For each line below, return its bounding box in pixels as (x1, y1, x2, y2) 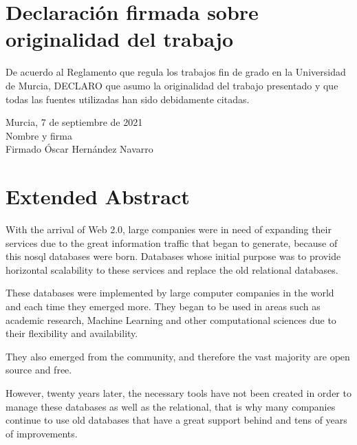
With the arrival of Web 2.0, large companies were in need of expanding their (6, 222, 332, 236)
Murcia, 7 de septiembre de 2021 (6, 115, 143, 129)
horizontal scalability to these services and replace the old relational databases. (6, 262, 338, 276)
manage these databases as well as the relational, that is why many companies (6, 399, 336, 413)
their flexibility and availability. (6, 326, 138, 340)
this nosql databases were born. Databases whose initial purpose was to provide (6, 249, 341, 263)
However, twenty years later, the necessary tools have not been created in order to (6, 385, 351, 400)
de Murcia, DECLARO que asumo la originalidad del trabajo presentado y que (6, 78, 338, 92)
